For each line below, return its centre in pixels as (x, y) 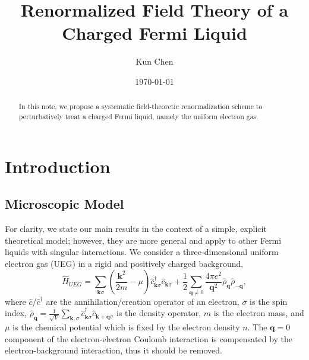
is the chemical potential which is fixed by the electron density (126, 327)
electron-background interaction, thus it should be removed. (113, 350)
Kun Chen (154, 61)
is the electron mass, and (259, 313)
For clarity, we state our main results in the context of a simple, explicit (136, 228)
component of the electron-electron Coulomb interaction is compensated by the (149, 338)
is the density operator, (159, 313)
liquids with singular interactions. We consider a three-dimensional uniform (142, 252)
